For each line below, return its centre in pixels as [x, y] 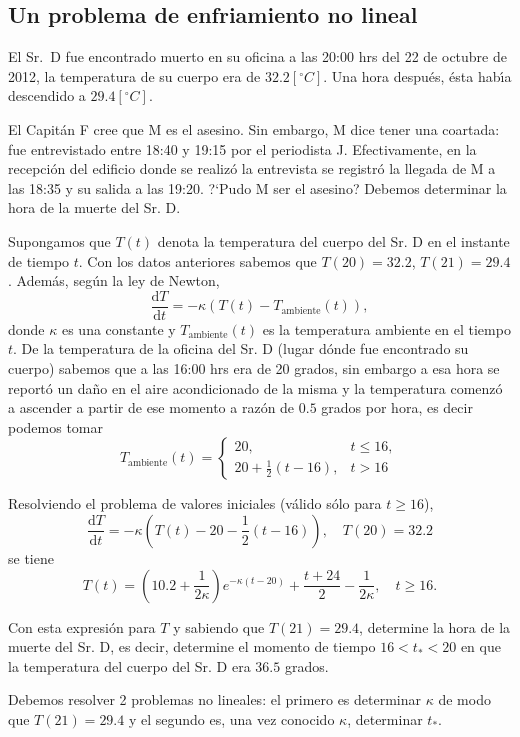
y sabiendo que [219, 626]
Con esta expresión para [82, 626]
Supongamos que [59, 240]
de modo [464, 699]
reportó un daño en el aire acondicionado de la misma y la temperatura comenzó [255, 387]
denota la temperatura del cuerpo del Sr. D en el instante [333, 240]
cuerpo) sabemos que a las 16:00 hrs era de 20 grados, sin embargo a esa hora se [254, 367]
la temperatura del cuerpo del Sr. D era [129, 665]
